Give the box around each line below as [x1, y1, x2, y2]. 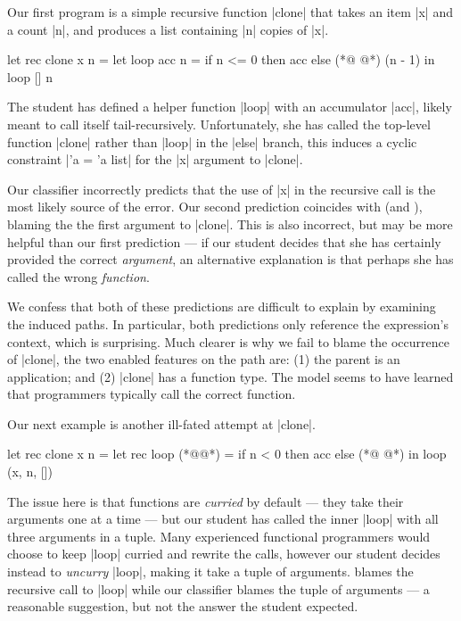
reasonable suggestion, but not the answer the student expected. [7, 597, 358, 616]
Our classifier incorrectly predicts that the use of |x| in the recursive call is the [7, 179, 436, 198]
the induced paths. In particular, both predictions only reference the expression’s [7, 314, 449, 333]
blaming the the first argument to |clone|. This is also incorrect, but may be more [7, 214, 453, 233]
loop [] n [7, 67, 53, 86]
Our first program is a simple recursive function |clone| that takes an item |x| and [7, 3, 453, 21]
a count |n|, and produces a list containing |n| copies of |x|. [7, 20, 329, 38]
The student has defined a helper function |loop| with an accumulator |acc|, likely [7, 97, 452, 116]
